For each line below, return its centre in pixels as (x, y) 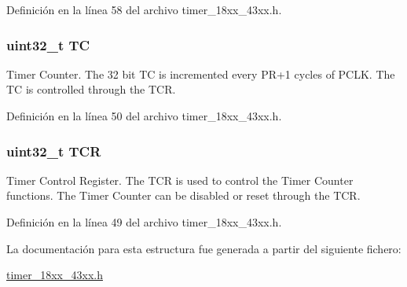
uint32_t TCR (54, 151)
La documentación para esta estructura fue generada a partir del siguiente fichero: (204, 248)
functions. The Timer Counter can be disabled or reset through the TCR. (183, 195)
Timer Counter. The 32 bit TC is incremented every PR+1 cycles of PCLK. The (201, 74)
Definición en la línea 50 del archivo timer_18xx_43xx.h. (144, 116)
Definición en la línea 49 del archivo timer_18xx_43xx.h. (144, 222)
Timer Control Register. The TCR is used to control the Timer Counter (180, 180)
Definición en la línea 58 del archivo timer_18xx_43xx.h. (144, 9)
